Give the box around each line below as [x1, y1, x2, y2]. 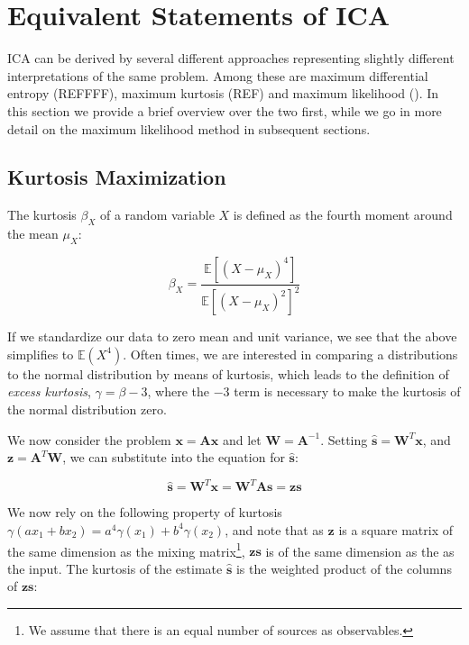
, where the [147, 382, 210, 401]
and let [222, 430, 262, 449]
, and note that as [225, 520, 324, 539]
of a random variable [99, 205, 215, 224]
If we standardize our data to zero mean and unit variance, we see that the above [7, 327, 457, 346]
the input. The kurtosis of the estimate [7, 559, 223, 577]
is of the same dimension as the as [265, 541, 455, 560]
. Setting [320, 430, 368, 449]
